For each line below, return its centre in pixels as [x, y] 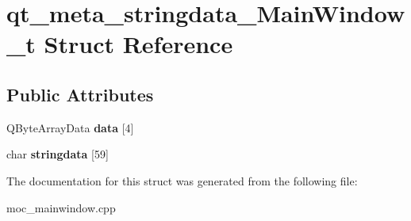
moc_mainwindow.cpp [61, 207]
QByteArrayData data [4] [70, 127]
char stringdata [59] [58, 154]
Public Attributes [80, 94]
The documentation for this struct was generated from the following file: [182, 180]
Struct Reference [138, 44]
